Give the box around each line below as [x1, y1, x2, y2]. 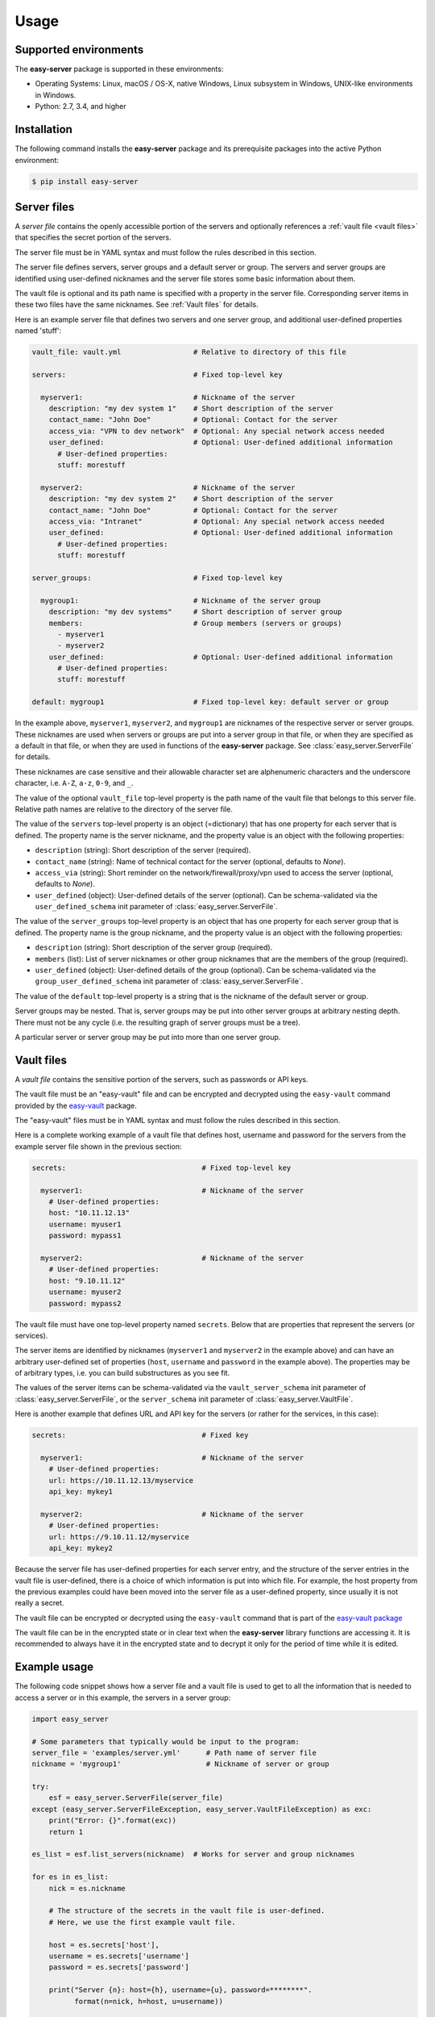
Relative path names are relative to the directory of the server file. [14, 804, 233, 814]
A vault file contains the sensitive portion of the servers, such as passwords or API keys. [14, 1074, 309, 1084]
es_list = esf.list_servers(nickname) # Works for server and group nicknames [31, 1850, 355, 1859]
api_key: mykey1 [48, 1487, 113, 1497]
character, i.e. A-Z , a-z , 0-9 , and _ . [14, 779, 134, 788]
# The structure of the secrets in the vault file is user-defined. [48, 1906, 325, 1915]
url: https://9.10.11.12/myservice [48, 1532, 189, 1541]
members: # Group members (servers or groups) [48, 618, 342, 628]
